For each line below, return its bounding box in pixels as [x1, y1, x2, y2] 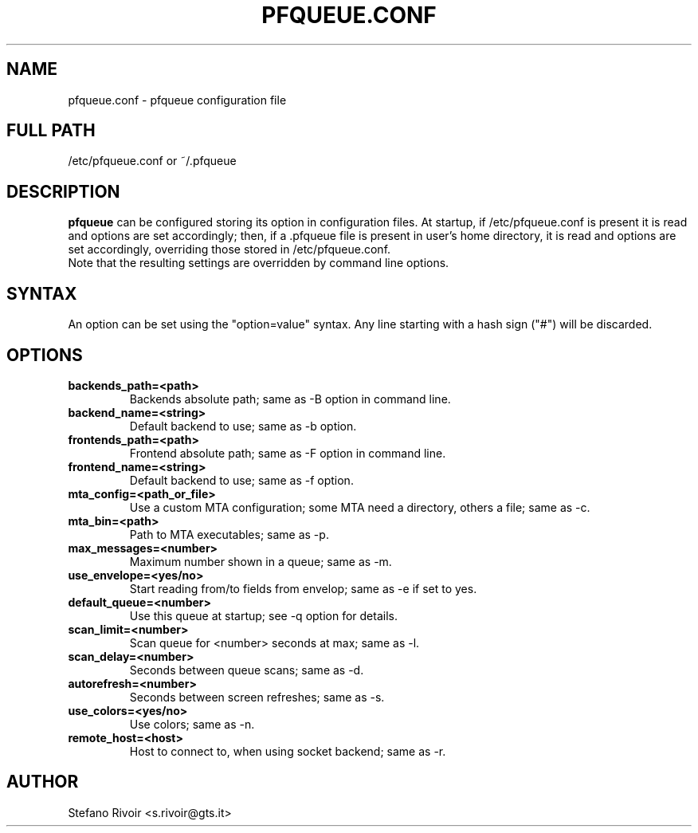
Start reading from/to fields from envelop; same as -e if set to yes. [129, 581, 477, 595]
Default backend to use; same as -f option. [129, 473, 354, 487]
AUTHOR [6, 772, 79, 792]
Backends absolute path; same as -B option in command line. [129, 391, 451, 406]
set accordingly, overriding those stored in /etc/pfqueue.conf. [68, 242, 391, 257]
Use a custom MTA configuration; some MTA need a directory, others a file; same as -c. [129, 500, 590, 514]
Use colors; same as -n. [129, 717, 255, 731]
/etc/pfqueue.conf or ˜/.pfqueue [68, 154, 237, 168]
